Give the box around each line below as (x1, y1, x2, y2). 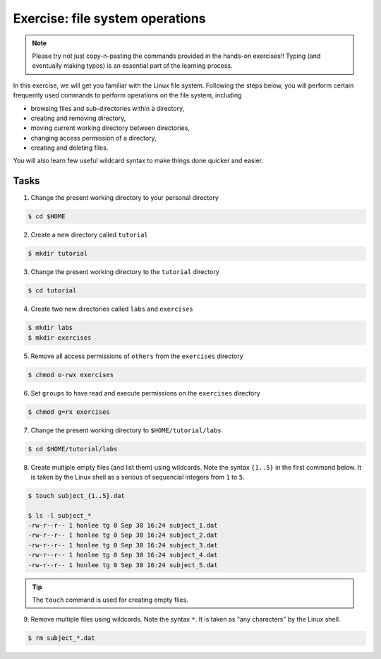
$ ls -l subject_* (28, 511, 92, 519)
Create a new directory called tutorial (30, 230, 148, 239)
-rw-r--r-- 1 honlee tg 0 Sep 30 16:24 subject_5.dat (28, 561, 218, 569)
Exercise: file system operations (13, 11, 206, 26)
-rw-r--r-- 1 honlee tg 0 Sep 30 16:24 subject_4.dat (28, 551, 218, 559)
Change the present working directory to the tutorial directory (30, 268, 220, 276)
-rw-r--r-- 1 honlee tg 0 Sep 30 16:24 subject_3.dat (28, 541, 218, 549)
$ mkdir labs (28, 323, 73, 332)
